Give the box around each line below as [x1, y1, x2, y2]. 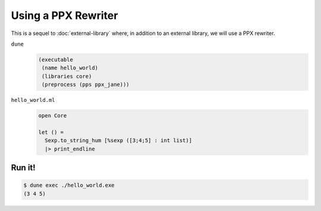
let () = [38, 129, 64, 136]
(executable [38, 56, 74, 63]
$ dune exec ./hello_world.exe [23, 182, 115, 189]
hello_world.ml [11, 97, 56, 104]
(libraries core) [42, 73, 92, 79]
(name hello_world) [42, 65, 98, 71]
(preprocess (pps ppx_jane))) [42, 81, 130, 88]
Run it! [11, 163, 36, 173]
